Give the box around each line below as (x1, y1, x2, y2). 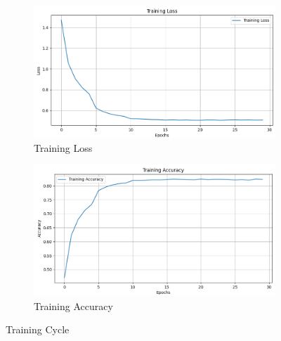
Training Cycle (6, 322, 70, 337)
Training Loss (34, 140, 93, 155)
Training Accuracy (34, 298, 113, 313)
